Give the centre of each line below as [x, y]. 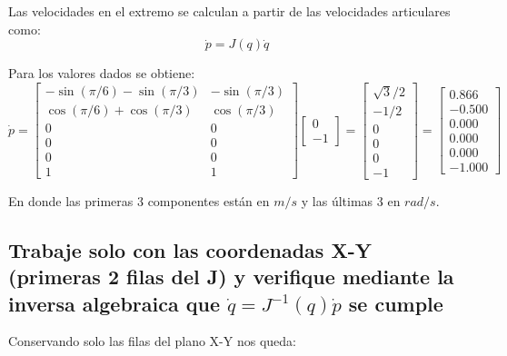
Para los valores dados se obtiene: [102, 73]
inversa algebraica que [114, 303]
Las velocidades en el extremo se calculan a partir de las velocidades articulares [229, 11]
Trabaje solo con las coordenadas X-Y [190, 249]
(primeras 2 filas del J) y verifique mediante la [231, 277]
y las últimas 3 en [351, 200]
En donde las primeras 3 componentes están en [139, 200]
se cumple [396, 303]
